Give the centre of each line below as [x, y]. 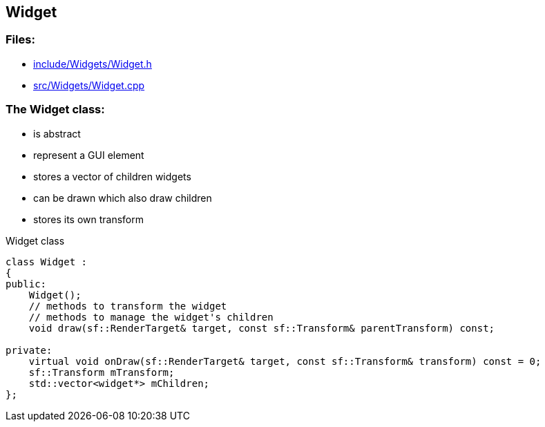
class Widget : [47, 262]
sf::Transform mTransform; [102, 372]
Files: [20, 40]
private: [29, 350]
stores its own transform [89, 219]
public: [26, 284]
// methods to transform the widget [128, 306]
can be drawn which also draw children [123, 198]
